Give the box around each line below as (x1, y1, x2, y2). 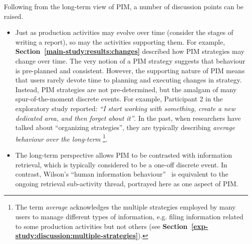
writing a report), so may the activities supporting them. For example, (15, 36, 225, 47)
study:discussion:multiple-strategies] (15, 230, 138, 241)
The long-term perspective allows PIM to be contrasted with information (15, 149, 232, 160)
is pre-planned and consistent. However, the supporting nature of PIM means (15, 65, 245, 75)
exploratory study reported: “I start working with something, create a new (15, 103, 236, 113)
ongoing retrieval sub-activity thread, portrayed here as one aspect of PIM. (15, 178, 238, 188)
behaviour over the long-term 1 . (15, 132, 108, 144)
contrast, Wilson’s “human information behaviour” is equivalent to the (15, 169, 228, 179)
